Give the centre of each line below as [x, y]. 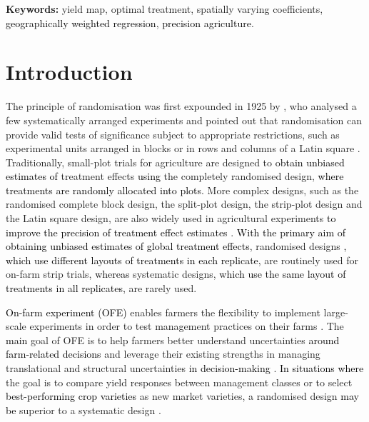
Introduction [69, 72]
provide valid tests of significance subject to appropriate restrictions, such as [173, 134]
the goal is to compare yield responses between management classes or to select [179, 382]
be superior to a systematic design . [84, 410]
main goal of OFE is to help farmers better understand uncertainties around [173, 340]
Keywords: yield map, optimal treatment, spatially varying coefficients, [165, 9]
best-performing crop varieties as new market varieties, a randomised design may [182, 396]
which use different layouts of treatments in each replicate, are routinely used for [182, 260]
